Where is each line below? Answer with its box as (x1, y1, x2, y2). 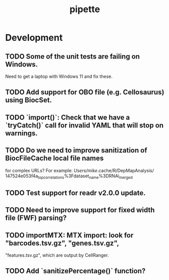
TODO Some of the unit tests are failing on (5, 52, 140, 61)
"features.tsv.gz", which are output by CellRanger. (5, 252, 109, 258)
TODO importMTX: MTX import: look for (5, 231, 134, 240)
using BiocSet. (5, 96, 52, 105)
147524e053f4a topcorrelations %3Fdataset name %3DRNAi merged (5, 173, 133, 180)
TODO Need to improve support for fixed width (5, 206, 155, 214)
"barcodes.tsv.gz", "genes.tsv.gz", (5, 239, 120, 247)
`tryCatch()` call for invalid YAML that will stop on (5, 121, 164, 129)
